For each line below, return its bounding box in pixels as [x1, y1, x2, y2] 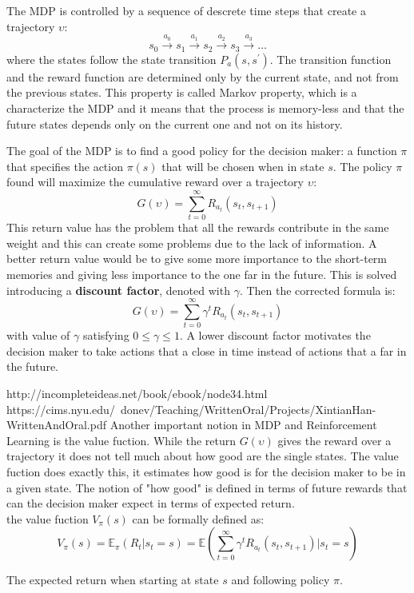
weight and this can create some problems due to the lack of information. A [6, 234, 377, 251]
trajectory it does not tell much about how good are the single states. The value [6, 448, 399, 464]
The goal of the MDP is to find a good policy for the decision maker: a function [6, 142, 397, 159]
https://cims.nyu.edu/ [6, 400, 115, 417]
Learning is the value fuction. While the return [6, 432, 237, 448]
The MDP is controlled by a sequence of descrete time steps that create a [6, 2, 366, 18]
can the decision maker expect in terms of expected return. [6, 495, 295, 511]
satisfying [82, 327, 129, 344]
